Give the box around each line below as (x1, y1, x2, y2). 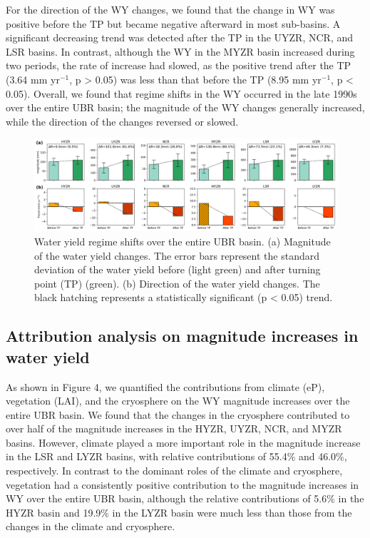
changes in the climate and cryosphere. (6, 519, 175, 534)
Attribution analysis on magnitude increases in (6, 325, 359, 347)
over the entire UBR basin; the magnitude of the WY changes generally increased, (6, 100, 365, 115)
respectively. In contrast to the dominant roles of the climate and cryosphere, (6, 463, 343, 478)
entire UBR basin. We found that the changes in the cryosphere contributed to (6, 407, 350, 422)
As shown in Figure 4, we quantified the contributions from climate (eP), (6, 379, 325, 394)
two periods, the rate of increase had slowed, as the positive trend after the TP (6, 58, 351, 73)
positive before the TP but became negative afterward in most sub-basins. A (6, 16, 341, 31)
